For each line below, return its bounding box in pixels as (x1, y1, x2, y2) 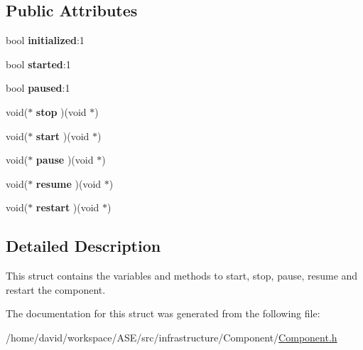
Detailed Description (6, 235, 161, 257)
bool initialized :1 (6, 33, 85, 48)
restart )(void (36, 200, 99, 215)
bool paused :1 (6, 80, 70, 95)
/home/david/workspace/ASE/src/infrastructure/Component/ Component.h (6, 329, 337, 344)
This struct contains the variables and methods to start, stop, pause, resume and (6, 268, 358, 283)
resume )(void (36, 176, 102, 191)
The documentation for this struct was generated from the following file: (6, 306, 320, 321)
